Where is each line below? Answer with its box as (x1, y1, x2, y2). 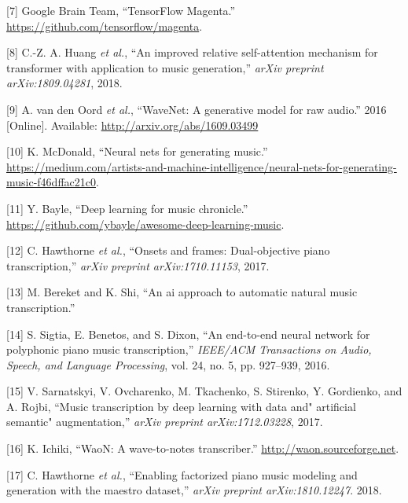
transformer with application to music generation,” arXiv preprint (6, 59, 324, 75)
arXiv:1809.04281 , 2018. (6, 75, 123, 91)
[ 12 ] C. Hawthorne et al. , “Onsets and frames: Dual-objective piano (6, 242, 330, 259)
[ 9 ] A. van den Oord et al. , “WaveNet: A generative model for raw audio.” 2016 (6, 101, 387, 117)
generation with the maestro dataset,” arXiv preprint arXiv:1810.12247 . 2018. (6, 482, 382, 498)
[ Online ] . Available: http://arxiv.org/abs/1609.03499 (6, 116, 259, 133)
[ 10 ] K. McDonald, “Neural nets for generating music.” (6, 143, 268, 160)
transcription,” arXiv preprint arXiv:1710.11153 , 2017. (6, 257, 270, 274)
